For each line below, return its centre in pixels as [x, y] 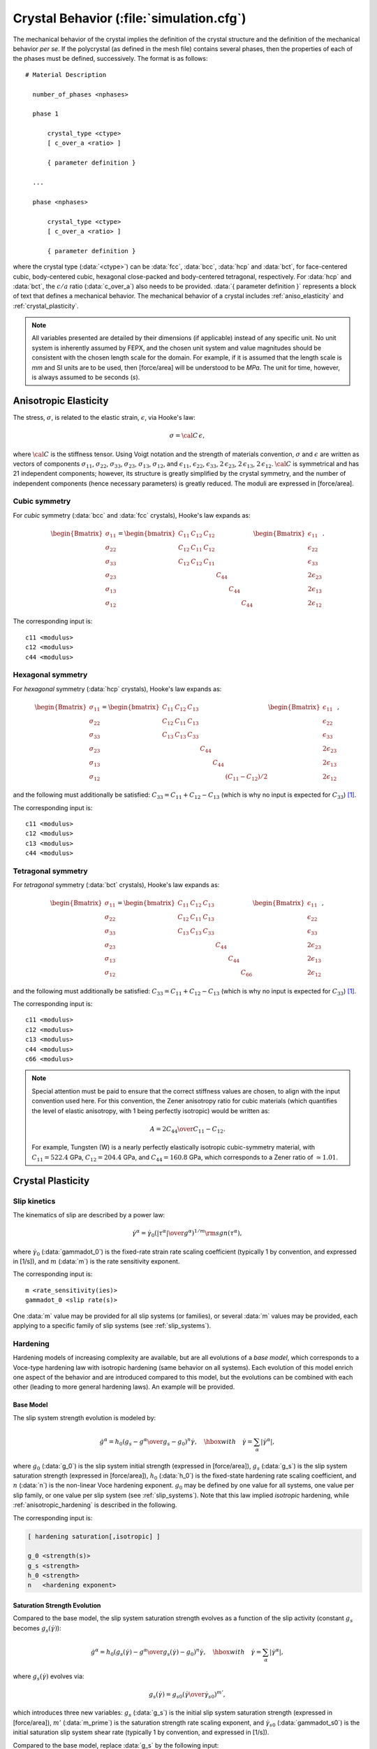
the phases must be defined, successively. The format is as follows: [110, 59]
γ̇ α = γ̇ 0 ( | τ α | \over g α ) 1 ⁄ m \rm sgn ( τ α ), [187, 1233]
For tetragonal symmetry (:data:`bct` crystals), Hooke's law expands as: [116, 885]
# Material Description [66, 75]
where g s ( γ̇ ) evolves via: [49, 1677]
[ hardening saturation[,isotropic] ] [94, 1536]
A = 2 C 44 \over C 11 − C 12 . [188, 1130]
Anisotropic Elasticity [61, 401]
